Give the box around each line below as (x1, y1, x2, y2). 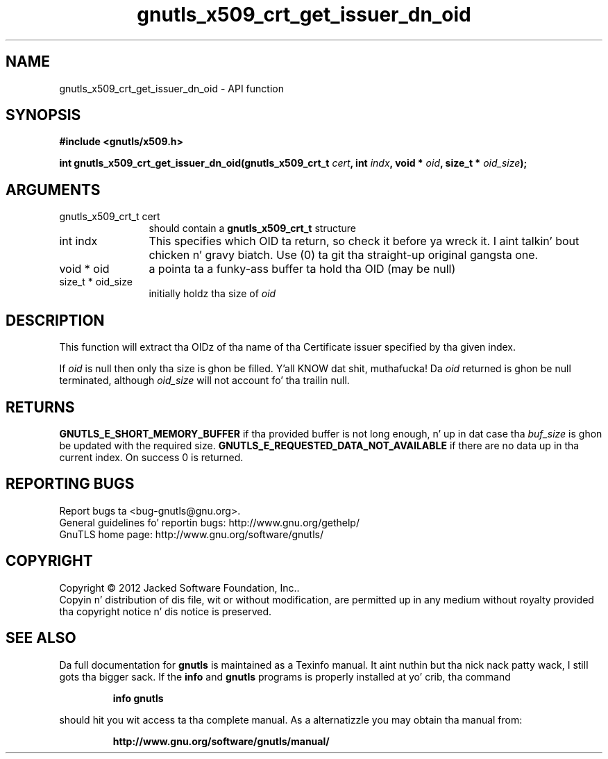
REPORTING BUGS (6, 475, 135, 493)
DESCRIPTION (6, 311, 105, 329)
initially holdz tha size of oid (149, 287, 276, 300)
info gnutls (112, 692, 164, 704)
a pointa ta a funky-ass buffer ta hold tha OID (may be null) (149, 262, 456, 276)
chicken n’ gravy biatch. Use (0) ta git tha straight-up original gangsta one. (149, 248, 539, 262)
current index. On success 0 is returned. (59, 451, 244, 463)
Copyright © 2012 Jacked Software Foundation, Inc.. (59, 581, 300, 594)
